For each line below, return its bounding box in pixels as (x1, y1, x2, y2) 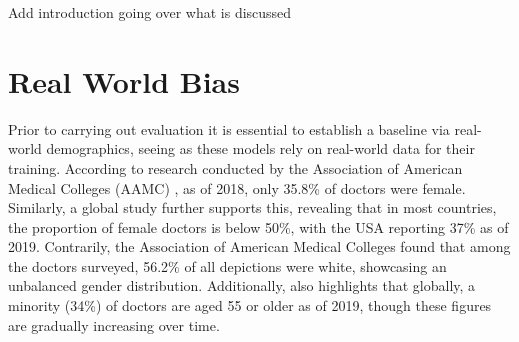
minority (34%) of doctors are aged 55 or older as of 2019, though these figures (8, 295, 492, 316)
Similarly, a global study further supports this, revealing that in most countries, (8, 197, 497, 218)
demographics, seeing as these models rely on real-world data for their (46, 138, 475, 159)
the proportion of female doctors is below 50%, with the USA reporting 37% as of (8, 216, 509, 237)
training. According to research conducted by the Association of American (8, 157, 463, 178)
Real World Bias (8, 60, 240, 101)
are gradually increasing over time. (8, 314, 220, 335)
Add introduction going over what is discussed (8, 2, 292, 22)
